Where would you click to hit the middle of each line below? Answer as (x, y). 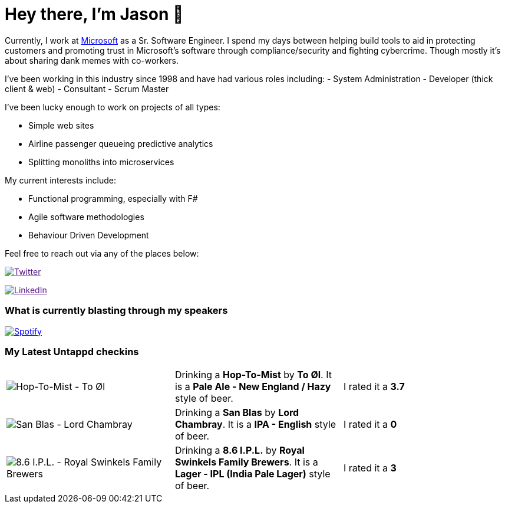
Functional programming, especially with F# (113, 198)
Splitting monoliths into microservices (101, 162)
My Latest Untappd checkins (72, 351)
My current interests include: (60, 180)
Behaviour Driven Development (89, 235)
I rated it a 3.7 (374, 387)
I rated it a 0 (370, 425)
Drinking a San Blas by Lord (237, 413)
